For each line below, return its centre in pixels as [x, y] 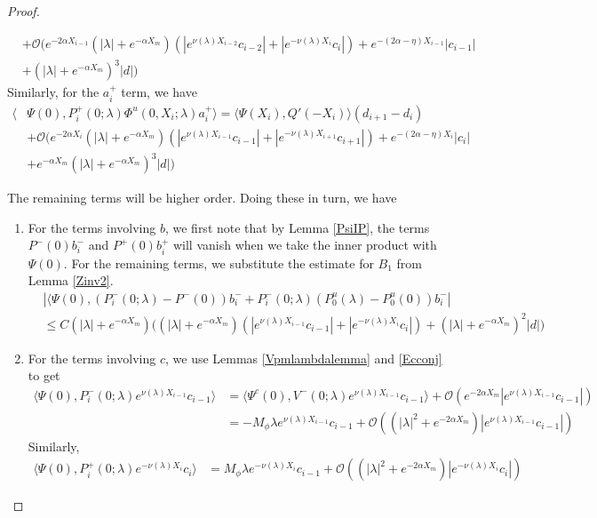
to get [44, 375]
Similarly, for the [53, 92]
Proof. [24, 11]
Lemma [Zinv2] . [71, 280]
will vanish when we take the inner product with [305, 245]
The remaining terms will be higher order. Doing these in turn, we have [202, 198]
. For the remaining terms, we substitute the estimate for [219, 263]
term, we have [159, 92]
